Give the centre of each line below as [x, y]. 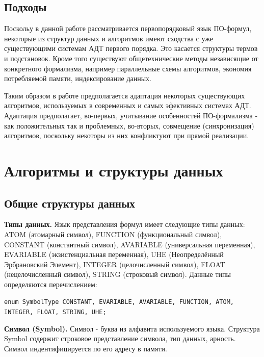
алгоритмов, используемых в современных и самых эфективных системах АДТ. [128, 105]
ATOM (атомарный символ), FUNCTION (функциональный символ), [113, 234]
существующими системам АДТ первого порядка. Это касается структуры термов [131, 48]
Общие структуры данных [70, 203]
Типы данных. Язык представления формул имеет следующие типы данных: [125, 224]
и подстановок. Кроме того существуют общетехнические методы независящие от [131, 58]
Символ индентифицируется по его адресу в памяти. [86, 348]
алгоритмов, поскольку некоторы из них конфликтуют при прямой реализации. [127, 135]
